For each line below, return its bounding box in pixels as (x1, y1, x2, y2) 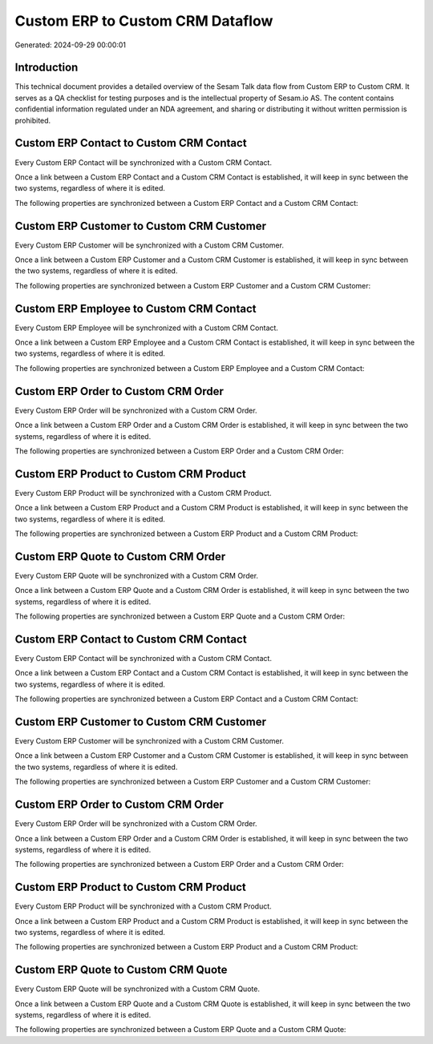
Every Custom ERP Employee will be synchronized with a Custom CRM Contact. (14, 323, 278, 333)
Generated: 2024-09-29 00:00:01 (14, 40, 127, 50)
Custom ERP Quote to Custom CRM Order (14, 550, 226, 563)
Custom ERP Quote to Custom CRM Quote (14, 963, 228, 977)
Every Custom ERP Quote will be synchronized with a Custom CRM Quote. (14, 984, 261, 994)
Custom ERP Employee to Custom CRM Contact (14, 301, 257, 316)
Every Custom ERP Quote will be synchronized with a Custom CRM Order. (14, 570, 259, 580)
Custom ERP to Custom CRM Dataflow (14, 12, 273, 30)
